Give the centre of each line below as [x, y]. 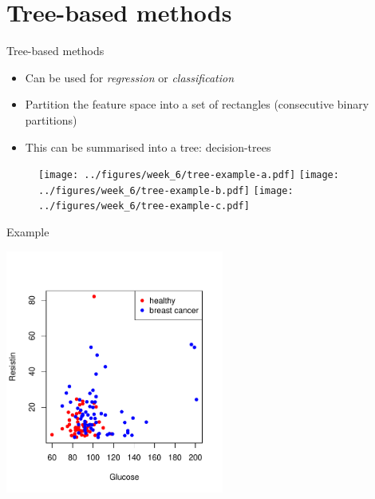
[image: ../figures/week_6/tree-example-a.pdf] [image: [189, 175]
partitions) [51, 119]
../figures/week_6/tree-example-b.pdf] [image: [166, 190]
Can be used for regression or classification [130, 77]
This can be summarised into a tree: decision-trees [148, 147]
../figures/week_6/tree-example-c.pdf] [144, 206]
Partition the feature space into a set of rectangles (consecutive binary [197, 104]
